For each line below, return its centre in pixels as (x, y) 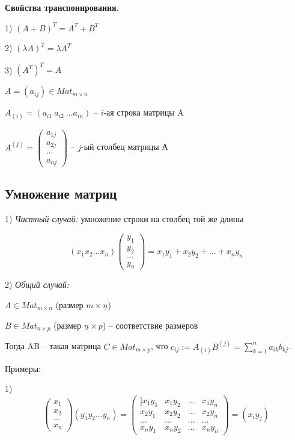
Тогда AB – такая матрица (53, 346)
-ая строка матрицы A (144, 112)
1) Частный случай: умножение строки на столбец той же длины (124, 219)
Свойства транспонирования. (62, 7)
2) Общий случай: (37, 284)
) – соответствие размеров (150, 325)
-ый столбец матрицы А (125, 147)
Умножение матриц (61, 194)
